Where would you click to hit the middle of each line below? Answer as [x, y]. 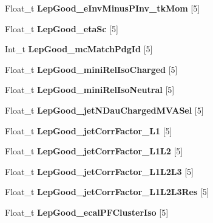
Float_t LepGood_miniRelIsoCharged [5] [91, 69]
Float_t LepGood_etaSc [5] [62, 28]
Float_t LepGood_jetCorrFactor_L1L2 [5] [94, 151]
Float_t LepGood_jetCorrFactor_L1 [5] [89, 130]
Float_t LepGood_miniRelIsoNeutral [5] [90, 90]
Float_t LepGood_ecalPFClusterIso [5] [87, 212]
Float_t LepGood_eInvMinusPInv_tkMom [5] [103, 8]
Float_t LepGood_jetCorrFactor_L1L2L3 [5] [99, 171]
